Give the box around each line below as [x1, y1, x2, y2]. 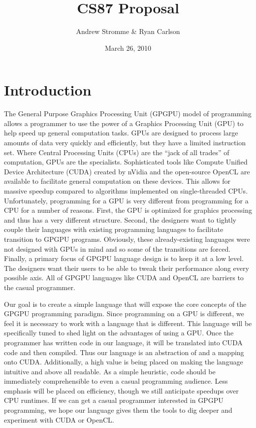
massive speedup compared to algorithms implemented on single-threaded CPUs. [4, 186, 248, 196]
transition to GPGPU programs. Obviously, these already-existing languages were [4, 233, 250, 244]
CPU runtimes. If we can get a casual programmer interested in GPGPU [4, 395, 224, 405]
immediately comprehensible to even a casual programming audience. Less [4, 376, 228, 386]
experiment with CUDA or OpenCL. [4, 414, 114, 425]
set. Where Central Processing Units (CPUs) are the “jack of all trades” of [4, 147, 229, 157]
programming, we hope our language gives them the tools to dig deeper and [4, 405, 232, 415]
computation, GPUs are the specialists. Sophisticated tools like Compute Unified [4, 157, 248, 167]
